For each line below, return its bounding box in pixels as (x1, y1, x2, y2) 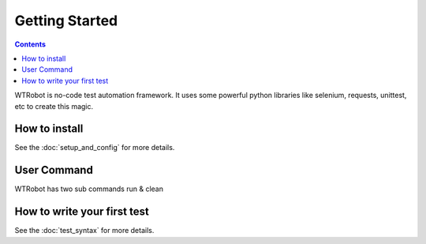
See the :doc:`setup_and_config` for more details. (14, 143, 175, 152)
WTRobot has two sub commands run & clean (14, 184, 163, 193)
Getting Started (14, 12, 118, 29)
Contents (14, 39, 47, 49)
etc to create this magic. (14, 101, 94, 111)
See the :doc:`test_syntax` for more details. (14, 226, 155, 235)
